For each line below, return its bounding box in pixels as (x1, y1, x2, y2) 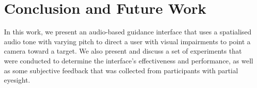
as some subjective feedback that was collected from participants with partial (4, 65, 238, 75)
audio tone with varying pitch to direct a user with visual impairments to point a (4, 36, 251, 46)
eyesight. (4, 75, 30, 85)
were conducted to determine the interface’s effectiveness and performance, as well (4, 55, 254, 65)
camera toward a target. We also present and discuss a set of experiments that (4, 46, 242, 56)
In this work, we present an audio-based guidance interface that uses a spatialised (4, 27, 252, 37)
